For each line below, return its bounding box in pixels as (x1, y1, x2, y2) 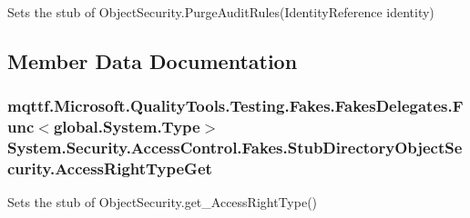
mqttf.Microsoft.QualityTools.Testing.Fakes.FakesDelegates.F (7, 94, 464, 117)
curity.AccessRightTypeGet (7, 157, 212, 180)
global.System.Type (53, 115, 200, 138)
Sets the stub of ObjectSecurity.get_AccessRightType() (7, 193, 318, 212)
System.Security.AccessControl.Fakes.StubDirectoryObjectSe (7, 136, 463, 159)
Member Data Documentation (7, 46, 298, 74)
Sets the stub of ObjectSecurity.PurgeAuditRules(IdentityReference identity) (7, 3, 434, 21)
